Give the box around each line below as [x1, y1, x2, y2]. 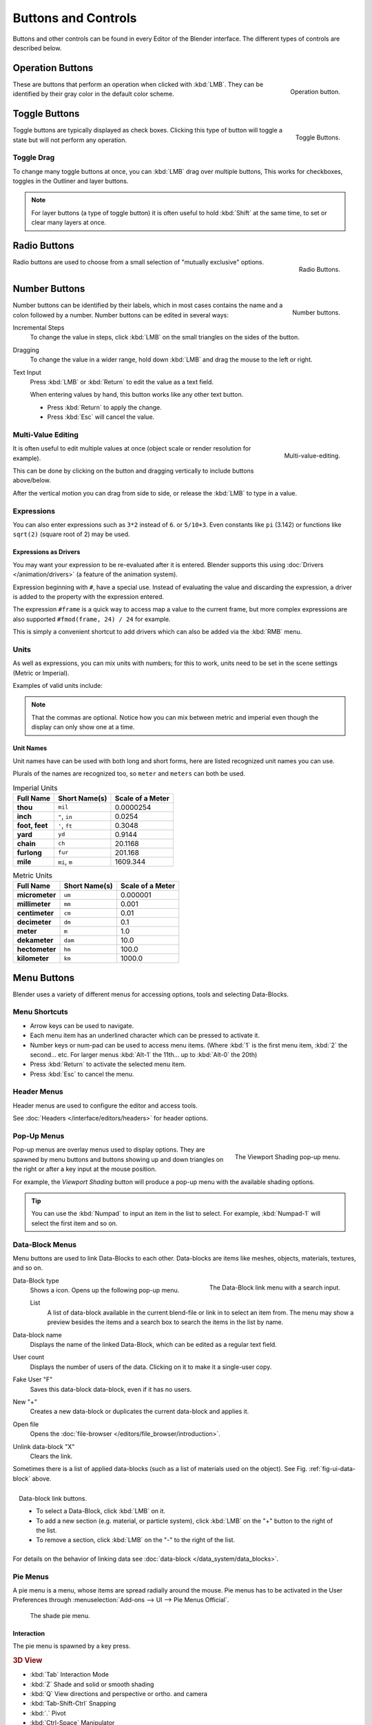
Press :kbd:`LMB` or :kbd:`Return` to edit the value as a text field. [30, 377, 214, 386]
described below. [12, 43, 62, 52]
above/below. [12, 476, 52, 484]
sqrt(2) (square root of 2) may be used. [12, 530, 130, 538]
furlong [17, 847, 43, 857]
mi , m [58, 856, 72, 866]
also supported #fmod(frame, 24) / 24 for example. [12, 615, 171, 623]
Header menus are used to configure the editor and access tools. [12, 1101, 198, 1110]
